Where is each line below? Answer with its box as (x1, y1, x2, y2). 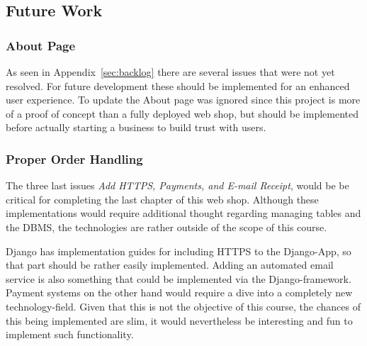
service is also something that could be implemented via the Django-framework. (6, 271, 351, 286)
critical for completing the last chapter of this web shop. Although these (6, 191, 319, 206)
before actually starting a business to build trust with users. (6, 120, 266, 135)
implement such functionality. (6, 327, 134, 342)
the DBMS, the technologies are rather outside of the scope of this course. (6, 219, 327, 234)
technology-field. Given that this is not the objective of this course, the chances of (6, 298, 361, 313)
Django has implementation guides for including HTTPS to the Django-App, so (6, 243, 351, 258)
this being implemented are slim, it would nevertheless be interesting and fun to (6, 313, 353, 328)
